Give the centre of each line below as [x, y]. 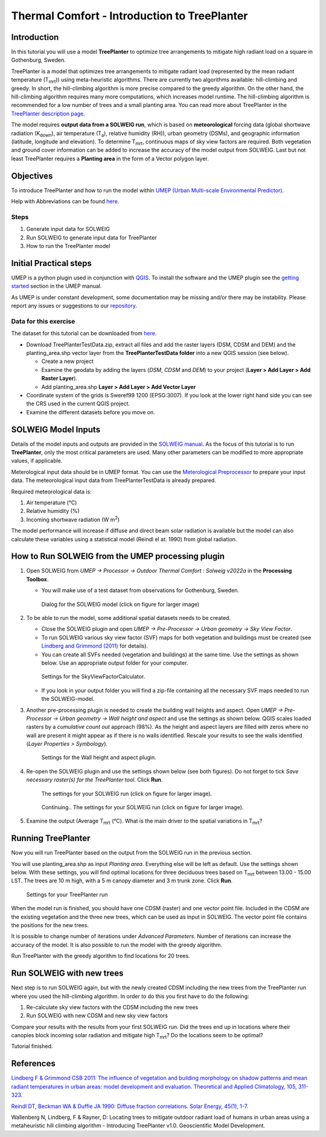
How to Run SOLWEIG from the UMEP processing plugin [118, 556]
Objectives [32, 176]
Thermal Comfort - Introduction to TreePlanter [129, 16]
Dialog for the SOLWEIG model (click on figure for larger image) [120, 604]
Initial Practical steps [51, 263]
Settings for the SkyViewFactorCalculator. [93, 677]
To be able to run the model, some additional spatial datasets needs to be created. [129, 617]
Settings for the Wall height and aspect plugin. [99, 757]
